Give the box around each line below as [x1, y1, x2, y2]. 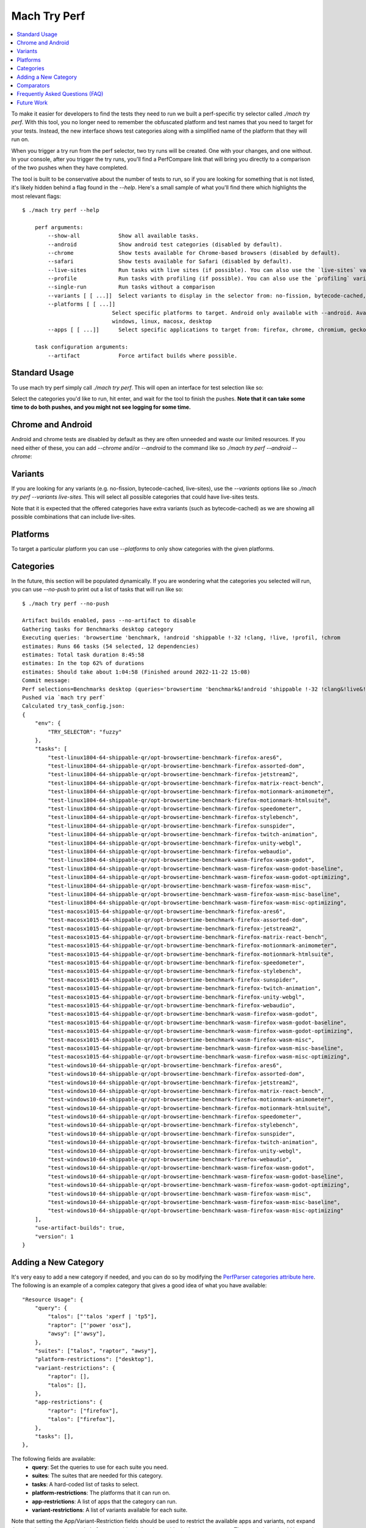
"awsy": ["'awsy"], [48, 1330, 106, 1337]
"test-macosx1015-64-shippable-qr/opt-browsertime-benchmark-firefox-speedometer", [48, 960, 305, 966]
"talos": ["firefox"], [48, 1416, 116, 1423]
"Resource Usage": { [22, 1296, 84, 1303]
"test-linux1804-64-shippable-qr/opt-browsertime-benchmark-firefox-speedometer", [48, 806, 302, 812]
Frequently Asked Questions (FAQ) [16, 90, 104, 98]
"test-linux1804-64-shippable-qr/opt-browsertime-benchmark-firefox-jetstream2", [48, 771, 299, 778]
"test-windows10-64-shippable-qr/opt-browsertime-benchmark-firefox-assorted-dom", [48, 1070, 305, 1078]
